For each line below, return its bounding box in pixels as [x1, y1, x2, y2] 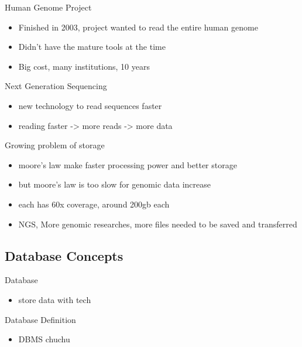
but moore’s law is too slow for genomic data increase [18, 178, 211, 190]
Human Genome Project [5, 1, 92, 13]
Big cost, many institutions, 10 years [18, 60, 150, 72]
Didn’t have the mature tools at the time [18, 40, 166, 53]
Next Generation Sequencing [5, 80, 107, 92]
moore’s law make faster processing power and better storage [18, 158, 237, 171]
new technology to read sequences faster [18, 99, 162, 111]
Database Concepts [5, 246, 123, 264]
